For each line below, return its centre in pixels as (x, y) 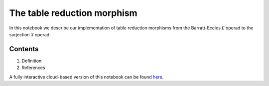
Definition (32, 61)
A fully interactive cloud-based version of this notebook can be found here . (86, 77)
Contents (24, 49)
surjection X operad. (30, 34)
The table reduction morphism (73, 13)
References (33, 68)
